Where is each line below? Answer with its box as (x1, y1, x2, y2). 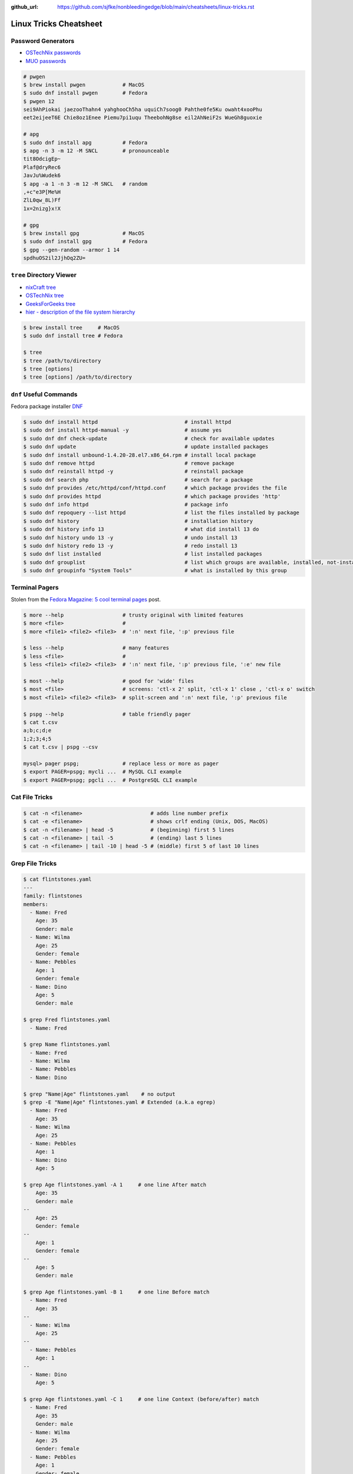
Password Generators (11, 37, 75, 45)
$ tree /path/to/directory (23, 357, 101, 364)
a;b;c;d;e (23, 727, 52, 734)
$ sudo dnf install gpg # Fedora (23, 238, 148, 245)
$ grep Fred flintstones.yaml (23, 1016, 111, 1023)
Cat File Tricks (11, 793, 53, 801)
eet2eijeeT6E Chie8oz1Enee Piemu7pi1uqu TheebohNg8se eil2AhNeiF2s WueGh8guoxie (23, 114, 262, 121)
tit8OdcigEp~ (23, 156, 61, 162)
